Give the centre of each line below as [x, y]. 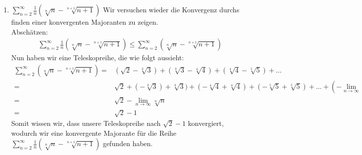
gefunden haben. [128, 143]
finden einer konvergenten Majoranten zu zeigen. [85, 22]
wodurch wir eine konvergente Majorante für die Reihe [94, 133]
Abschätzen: [29, 31]
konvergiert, [206, 123]
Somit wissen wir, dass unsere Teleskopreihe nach [86, 123]
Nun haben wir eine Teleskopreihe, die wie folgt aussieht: [98, 58]
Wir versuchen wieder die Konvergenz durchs [171, 9]
